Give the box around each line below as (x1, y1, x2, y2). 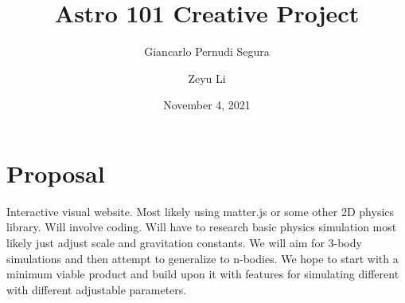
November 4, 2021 (163, 96, 251, 113)
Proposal (6, 156, 105, 189)
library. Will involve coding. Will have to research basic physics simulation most (6, 218, 397, 235)
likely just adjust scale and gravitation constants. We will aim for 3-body (6, 234, 362, 251)
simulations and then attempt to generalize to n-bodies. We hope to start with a (6, 250, 399, 266)
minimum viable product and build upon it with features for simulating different (6, 266, 399, 282)
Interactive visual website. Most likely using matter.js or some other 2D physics (6, 203, 395, 219)
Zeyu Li (188, 69, 226, 86)
